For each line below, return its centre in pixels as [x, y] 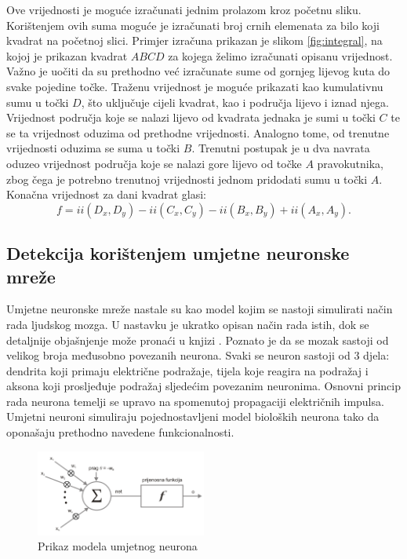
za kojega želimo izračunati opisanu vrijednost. [280, 55]
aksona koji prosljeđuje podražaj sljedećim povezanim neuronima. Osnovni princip [203, 386]
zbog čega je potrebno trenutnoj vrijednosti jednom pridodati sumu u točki [187, 179]
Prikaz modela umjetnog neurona [118, 546]
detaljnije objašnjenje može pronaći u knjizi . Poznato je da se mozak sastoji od [198, 340]
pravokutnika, [351, 163]
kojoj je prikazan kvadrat [67, 55]
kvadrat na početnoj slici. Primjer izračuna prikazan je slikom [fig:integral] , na [194, 40]
